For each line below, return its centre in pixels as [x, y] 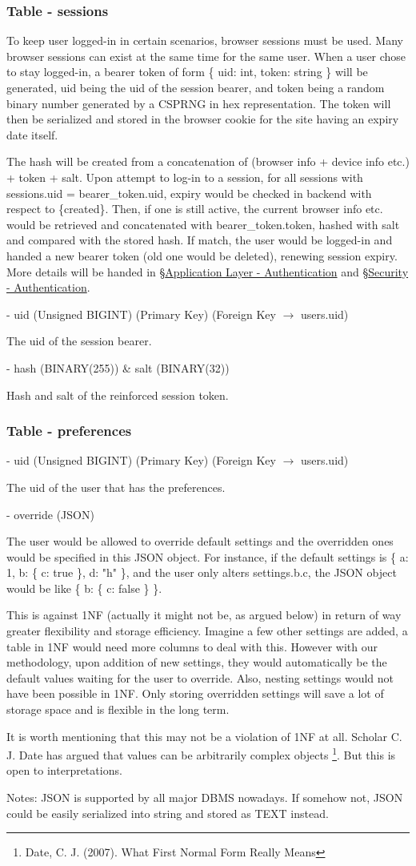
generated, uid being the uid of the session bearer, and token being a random [196, 87]
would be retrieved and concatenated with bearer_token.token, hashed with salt [203, 224]
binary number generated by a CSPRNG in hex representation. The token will [199, 103]
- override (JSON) [50, 514]
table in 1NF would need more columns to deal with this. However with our [192, 646]
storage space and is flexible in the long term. [118, 709]
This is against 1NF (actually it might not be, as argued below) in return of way [204, 615]
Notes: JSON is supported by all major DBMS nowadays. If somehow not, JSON [205, 798]
